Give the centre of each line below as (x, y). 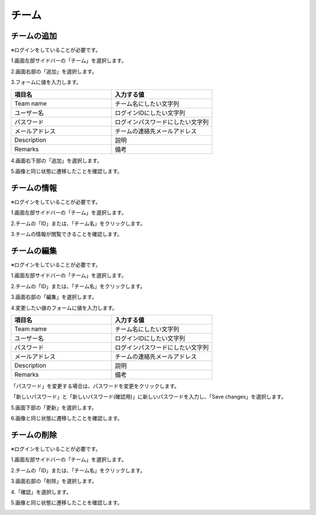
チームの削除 (34, 435)
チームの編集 (34, 250)
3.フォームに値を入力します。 (46, 82)
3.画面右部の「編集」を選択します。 (54, 297)
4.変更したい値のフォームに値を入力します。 (64, 307)
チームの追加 (34, 36)
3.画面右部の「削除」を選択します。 (54, 481)
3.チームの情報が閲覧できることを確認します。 (67, 234)
